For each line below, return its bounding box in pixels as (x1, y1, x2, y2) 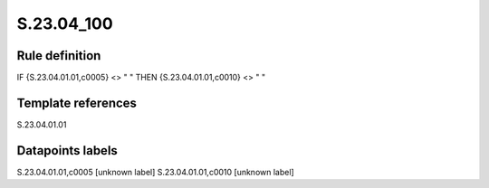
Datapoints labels (16, 143, 118, 158)
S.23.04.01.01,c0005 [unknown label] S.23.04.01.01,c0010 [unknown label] (16, 166, 294, 177)
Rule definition (16, 48, 101, 63)
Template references (16, 95, 138, 110)
